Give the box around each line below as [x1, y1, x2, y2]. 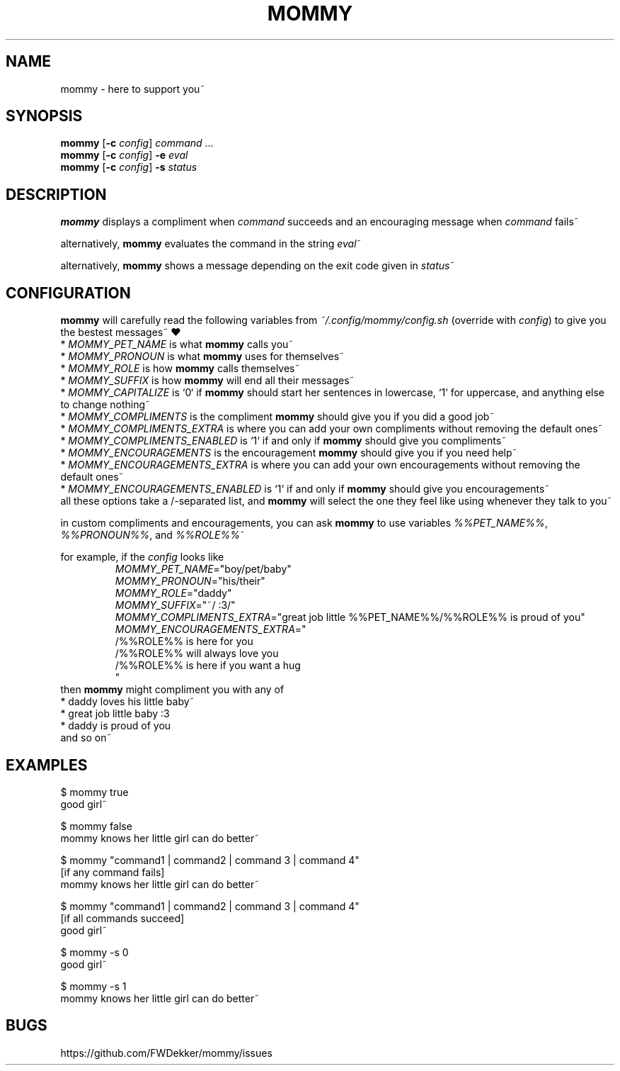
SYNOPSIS [6, 107, 83, 125]
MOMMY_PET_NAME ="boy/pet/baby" [115, 563, 292, 576]
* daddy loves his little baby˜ [60, 695, 195, 708]
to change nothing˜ [60, 398, 151, 411]
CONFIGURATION [6, 284, 131, 302]
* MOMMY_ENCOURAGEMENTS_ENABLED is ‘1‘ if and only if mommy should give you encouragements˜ [60, 483, 550, 495]
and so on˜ [60, 731, 112, 744]
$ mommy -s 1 [60, 980, 127, 992]
